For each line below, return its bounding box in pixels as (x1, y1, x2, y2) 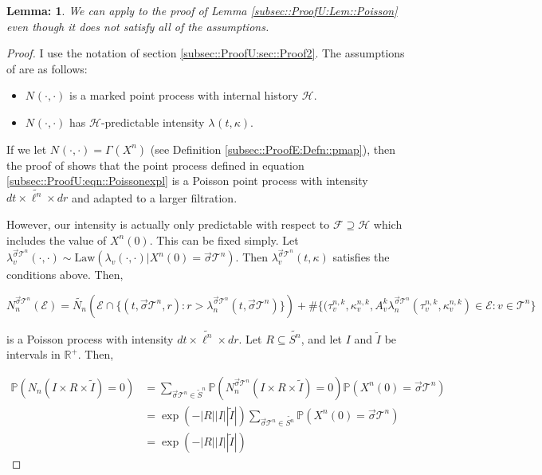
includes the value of (6, 231, 107, 248)
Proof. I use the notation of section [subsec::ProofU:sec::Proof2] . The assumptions (6, 45, 405, 61)
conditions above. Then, (6, 266, 124, 283)
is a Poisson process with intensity (6, 330, 174, 347)
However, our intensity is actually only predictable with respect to (6, 216, 330, 233)
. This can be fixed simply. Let (149, 231, 299, 248)
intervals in (6, 346, 61, 363)
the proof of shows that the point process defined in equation (6, 156, 304, 173)
